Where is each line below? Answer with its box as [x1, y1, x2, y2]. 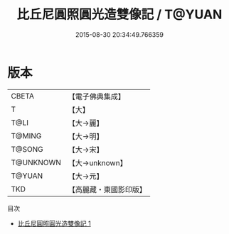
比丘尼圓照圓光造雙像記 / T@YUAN [16, 6, 223, 23]
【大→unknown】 [68, 157, 127, 167]
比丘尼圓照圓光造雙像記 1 [17, 219, 91, 228]
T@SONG [11, 144, 44, 154]
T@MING [11, 130, 42, 140]
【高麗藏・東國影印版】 [68, 184, 147, 194]
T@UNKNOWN [11, 157, 62, 167]
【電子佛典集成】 [68, 91, 126, 101]
